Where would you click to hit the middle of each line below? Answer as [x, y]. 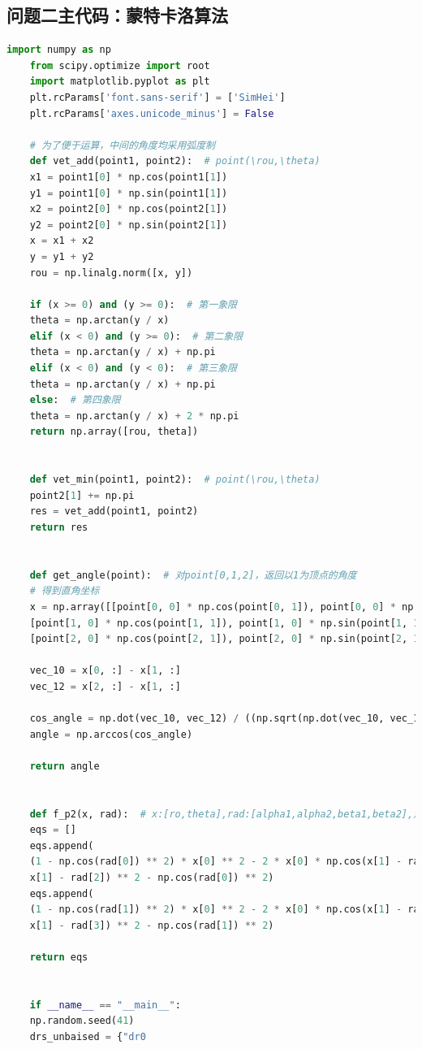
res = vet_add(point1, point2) [114, 511]
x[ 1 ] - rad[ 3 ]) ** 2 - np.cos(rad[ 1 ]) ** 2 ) [152, 925]
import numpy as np [59, 50]
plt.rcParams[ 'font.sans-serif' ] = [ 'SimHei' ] [157, 97]
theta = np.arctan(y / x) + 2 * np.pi [134, 416]
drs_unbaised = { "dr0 [88, 1037]
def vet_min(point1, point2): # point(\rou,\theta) [175, 480]
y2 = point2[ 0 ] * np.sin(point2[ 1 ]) [129, 225]
